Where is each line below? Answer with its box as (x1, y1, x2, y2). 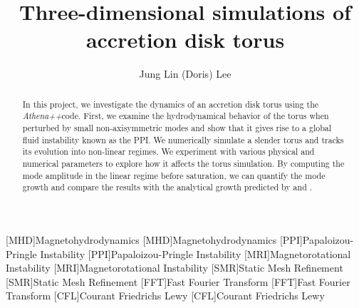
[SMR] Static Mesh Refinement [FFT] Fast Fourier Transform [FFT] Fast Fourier (6, 274, 350, 289)
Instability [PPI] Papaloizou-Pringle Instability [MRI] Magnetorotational (40, 246, 351, 261)
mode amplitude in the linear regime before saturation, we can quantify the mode (22, 169, 326, 181)
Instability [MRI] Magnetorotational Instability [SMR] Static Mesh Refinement (6, 260, 343, 275)
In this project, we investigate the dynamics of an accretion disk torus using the (22, 98, 319, 110)
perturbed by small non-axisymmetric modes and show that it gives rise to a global (22, 122, 331, 134)
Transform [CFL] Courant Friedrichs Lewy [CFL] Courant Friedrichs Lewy (6, 288, 325, 303)
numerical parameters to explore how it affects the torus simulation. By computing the (22, 157, 345, 169)
